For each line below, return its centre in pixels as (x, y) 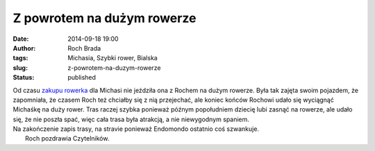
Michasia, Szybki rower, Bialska (112, 58)
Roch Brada (84, 48)
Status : (24, 78)
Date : (21, 39)
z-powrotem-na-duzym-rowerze (114, 68)
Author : (24, 48)
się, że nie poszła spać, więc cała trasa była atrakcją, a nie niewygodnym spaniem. (131, 119)
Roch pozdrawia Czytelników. (67, 139)
